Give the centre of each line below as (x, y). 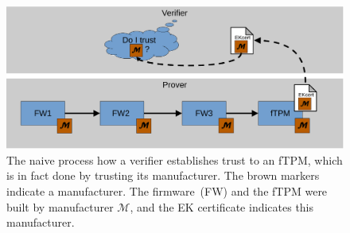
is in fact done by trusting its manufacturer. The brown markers (163, 175)
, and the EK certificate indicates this (222, 206)
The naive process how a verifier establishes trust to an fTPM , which (175, 159)
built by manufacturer (60, 206)
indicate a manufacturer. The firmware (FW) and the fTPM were (167, 191)
